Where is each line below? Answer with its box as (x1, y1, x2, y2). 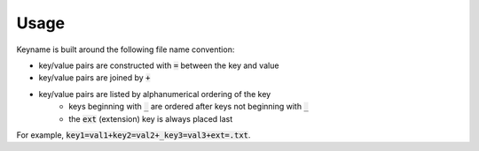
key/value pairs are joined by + (38, 72, 151, 83)
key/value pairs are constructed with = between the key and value (38, 60, 279, 71)
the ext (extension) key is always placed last (68, 113, 233, 124)
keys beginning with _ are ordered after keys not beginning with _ (68, 102, 310, 112)
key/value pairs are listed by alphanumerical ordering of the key (38, 88, 271, 99)
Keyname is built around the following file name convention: (16, 44, 235, 55)
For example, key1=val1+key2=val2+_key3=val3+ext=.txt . (16, 129, 251, 140)
